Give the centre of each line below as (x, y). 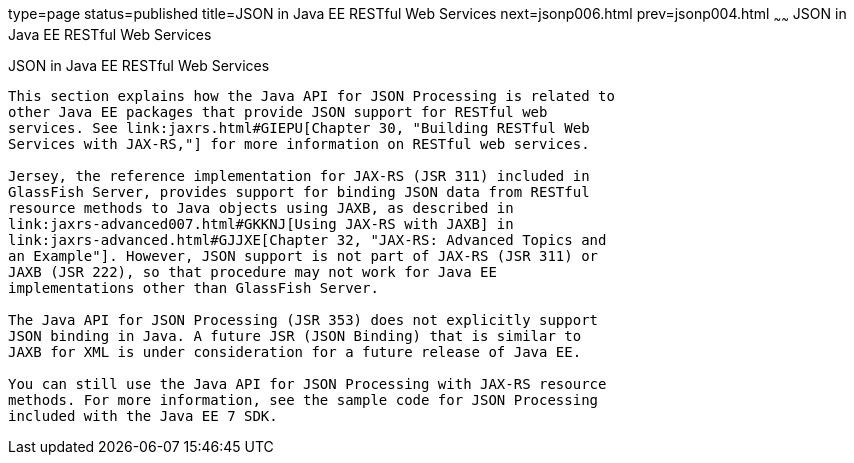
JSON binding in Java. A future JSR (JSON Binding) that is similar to (295, 335)
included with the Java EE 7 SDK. (143, 415)
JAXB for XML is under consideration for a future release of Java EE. (295, 351)
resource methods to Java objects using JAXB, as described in (261, 207)
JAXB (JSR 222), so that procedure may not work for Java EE (252, 271)
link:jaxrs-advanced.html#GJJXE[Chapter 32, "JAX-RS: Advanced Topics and (307, 239)
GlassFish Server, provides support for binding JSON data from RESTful (299, 191)
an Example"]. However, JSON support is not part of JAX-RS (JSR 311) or (303, 255)
